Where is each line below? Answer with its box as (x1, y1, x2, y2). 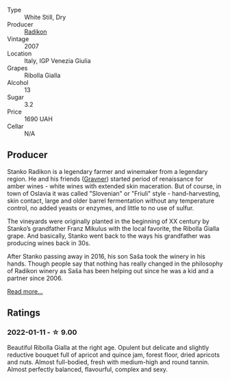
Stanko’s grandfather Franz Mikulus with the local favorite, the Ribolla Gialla (7, 224, 220, 232)
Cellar (7, 123, 24, 130)
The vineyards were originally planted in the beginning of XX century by (7, 217, 210, 225)
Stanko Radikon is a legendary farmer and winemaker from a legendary (7, 167, 208, 175)
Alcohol (7, 79, 29, 86)
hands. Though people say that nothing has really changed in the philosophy (7, 259, 223, 268)
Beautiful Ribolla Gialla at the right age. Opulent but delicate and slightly (7, 343, 209, 351)
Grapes (7, 64, 28, 72)
